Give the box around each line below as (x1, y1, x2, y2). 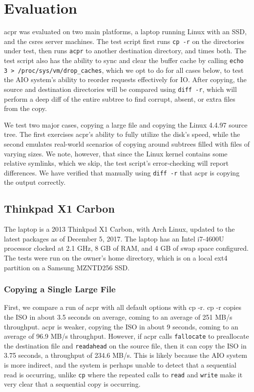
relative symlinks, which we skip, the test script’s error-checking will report (4, 158, 229, 168)
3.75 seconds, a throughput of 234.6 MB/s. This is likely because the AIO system (4, 350, 247, 360)
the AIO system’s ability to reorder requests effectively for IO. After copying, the (4, 74, 247, 85)
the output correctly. (4, 177, 66, 187)
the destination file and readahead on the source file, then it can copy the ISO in (4, 340, 247, 350)
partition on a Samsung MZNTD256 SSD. (4, 262, 130, 272)
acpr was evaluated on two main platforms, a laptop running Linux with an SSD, (4, 26, 247, 37)
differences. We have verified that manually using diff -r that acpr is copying (4, 167, 240, 177)
